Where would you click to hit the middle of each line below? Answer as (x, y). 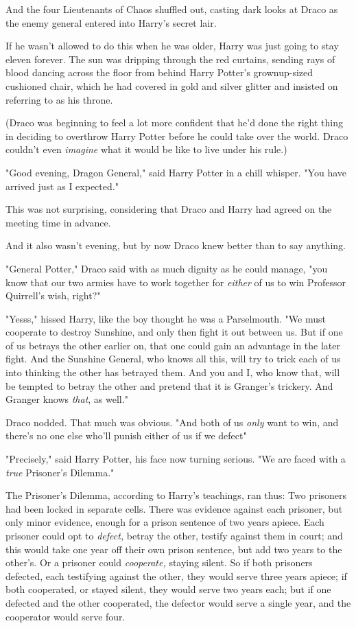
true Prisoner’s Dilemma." (60, 472)
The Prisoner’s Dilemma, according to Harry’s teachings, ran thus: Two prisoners (176, 495)
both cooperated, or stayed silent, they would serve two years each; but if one (168, 589)
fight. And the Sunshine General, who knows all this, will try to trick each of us (173, 359)
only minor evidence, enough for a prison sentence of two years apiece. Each (165, 522)
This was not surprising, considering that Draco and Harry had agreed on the (169, 209)
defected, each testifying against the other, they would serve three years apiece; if (176, 575)
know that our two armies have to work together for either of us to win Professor (176, 282)
